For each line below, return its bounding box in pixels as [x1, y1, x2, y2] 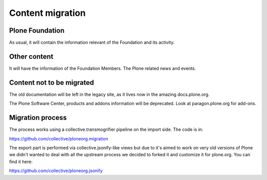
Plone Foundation [9, 26, 65, 35]
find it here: [9, 159, 33, 165]
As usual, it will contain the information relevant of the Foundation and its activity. [9, 40, 175, 46]
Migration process [9, 114, 67, 122]
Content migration [9, 7, 86, 18]
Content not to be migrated [9, 78, 94, 87]
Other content [9, 52, 54, 60]
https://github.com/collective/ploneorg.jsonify [9, 168, 103, 174]
